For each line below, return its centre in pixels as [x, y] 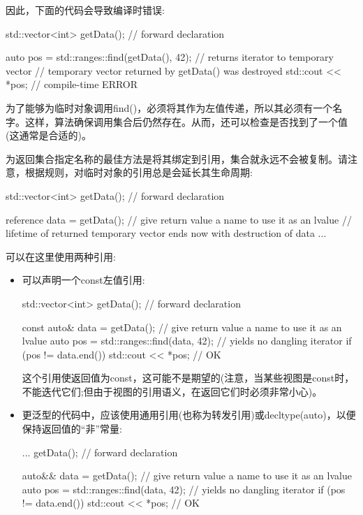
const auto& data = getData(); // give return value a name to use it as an [182, 327]
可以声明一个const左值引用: [83, 280]
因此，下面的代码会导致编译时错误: [85, 10]
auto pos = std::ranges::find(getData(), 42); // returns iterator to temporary [170, 57]
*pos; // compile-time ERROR [72, 84]
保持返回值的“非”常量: [72, 429]
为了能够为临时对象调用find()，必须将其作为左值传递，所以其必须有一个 [169, 107]
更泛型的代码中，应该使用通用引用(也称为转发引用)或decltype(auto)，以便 [189, 415]
